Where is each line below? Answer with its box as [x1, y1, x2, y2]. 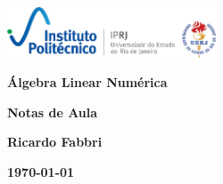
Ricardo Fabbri [7, 132, 103, 151]
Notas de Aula [7, 102, 98, 121]
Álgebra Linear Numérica [7, 73, 168, 92]
